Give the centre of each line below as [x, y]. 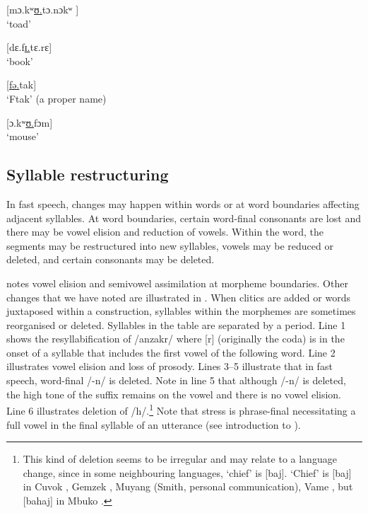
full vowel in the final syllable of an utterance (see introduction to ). [154, 424]
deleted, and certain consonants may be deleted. [111, 259]
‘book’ [20, 60]
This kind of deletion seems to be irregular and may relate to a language [180, 459]
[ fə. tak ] [22, 85]
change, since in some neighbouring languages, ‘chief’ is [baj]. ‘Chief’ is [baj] [187, 472]
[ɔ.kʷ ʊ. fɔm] [30, 122]
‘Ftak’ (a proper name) [57, 98]
